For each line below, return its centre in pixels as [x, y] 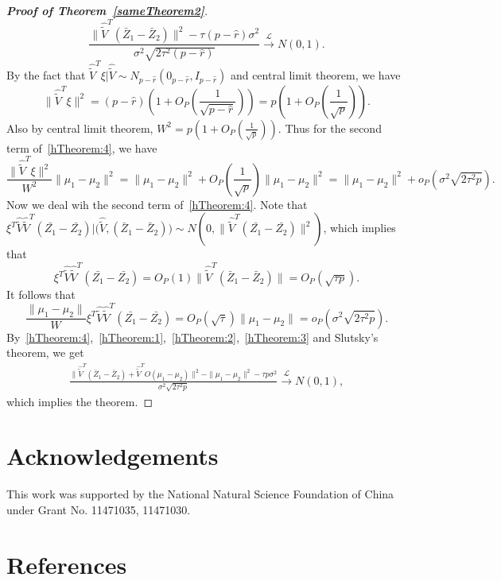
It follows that [41, 294]
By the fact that [46, 74]
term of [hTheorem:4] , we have [82, 147]
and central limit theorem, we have [315, 74]
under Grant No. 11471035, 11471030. [99, 509]
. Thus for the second [330, 128]
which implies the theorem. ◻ [80, 401]
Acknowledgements [113, 456]
